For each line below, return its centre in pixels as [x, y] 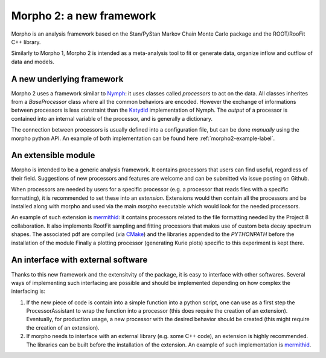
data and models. [33, 62]
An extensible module [53, 155]
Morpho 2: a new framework [84, 16]
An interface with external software [79, 260]
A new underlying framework [67, 79]
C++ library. [26, 42]
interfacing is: [28, 291]
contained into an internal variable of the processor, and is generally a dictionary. [112, 118]
